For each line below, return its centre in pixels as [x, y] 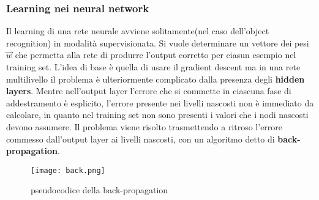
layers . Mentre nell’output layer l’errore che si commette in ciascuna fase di [149, 91]
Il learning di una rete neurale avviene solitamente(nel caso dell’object [138, 31]
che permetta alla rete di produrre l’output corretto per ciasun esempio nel [156, 55]
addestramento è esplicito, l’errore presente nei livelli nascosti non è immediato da [160, 102]
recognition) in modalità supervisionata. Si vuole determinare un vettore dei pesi [158, 43]
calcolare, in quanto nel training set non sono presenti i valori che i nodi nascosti [157, 115]
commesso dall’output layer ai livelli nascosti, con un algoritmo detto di [141, 139]
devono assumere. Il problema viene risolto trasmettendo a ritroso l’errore [144, 126]
